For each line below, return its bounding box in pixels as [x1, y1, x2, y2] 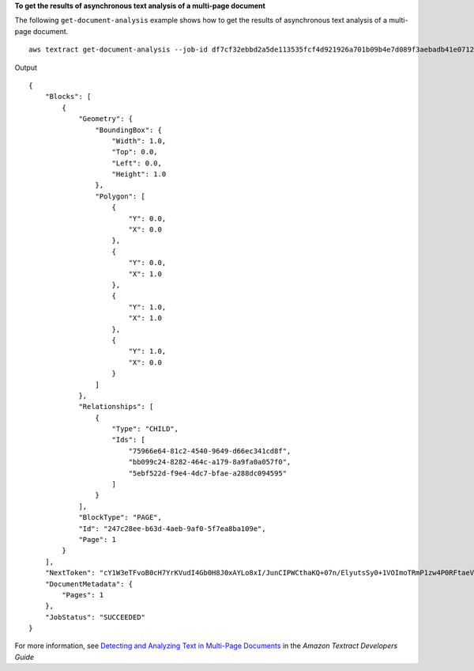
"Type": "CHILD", [111, 424, 179, 434]
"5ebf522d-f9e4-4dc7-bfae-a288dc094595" [128, 468, 288, 478]
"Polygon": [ [95, 191, 146, 201]
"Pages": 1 [62, 590, 104, 599]
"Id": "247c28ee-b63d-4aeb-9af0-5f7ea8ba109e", [78, 524, 266, 533]
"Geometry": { [78, 115, 134, 123]
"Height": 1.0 [111, 170, 167, 179]
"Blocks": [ [44, 92, 92, 101]
